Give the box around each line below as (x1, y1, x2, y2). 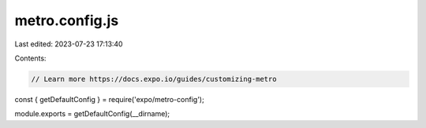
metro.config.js (14, 12, 119, 29)
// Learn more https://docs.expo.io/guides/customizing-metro (31, 75, 277, 83)
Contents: (14, 53, 47, 63)
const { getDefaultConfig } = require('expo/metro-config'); (14, 94, 204, 104)
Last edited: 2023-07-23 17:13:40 (14, 39, 123, 49)
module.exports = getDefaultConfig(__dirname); (14, 109, 170, 119)
